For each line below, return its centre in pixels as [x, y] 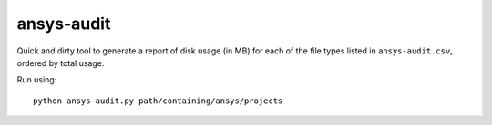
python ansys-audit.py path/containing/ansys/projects [158, 101]
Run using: [37, 80]
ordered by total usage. [61, 62]
